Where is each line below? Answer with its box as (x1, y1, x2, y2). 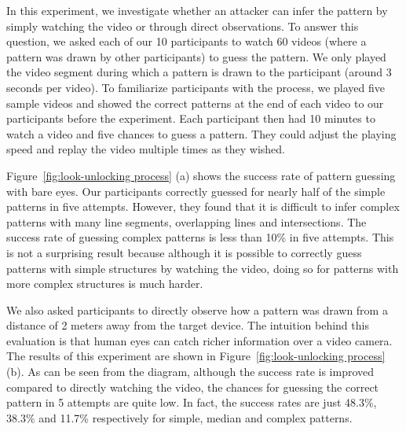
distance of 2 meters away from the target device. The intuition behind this (6, 317, 369, 333)
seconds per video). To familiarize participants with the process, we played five (6, 79, 385, 95)
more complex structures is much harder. (6, 275, 203, 292)
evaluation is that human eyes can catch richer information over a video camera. (6, 332, 393, 348)
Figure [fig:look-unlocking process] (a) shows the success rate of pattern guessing (6, 167, 396, 183)
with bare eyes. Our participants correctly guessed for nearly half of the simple (6, 182, 386, 199)
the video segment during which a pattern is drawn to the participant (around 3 (6, 64, 392, 80)
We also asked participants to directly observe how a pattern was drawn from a (6, 301, 388, 318)
